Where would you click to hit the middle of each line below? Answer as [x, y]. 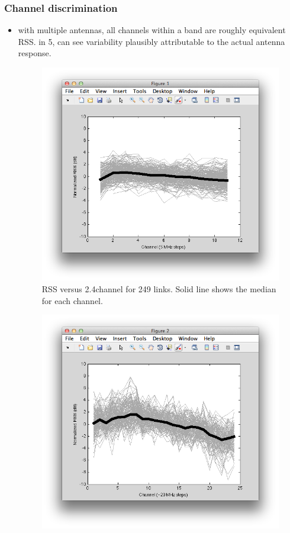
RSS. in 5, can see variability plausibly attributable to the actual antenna [152, 41]
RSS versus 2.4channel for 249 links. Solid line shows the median [159, 289]
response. [35, 53]
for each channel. [72, 300]
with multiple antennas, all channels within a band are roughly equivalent [152, 30]
